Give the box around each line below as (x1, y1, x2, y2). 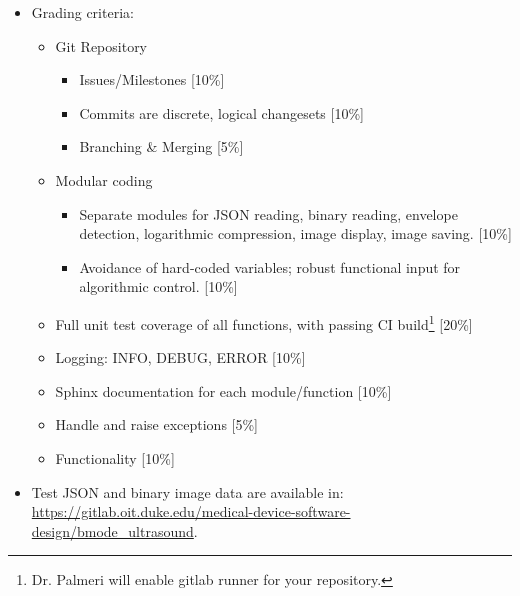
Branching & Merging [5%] (79, 136, 244, 157)
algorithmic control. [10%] (79, 276, 238, 297)
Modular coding (55, 169, 153, 190)
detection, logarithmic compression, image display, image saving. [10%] (79, 223, 512, 244)
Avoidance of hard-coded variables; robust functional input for (79, 256, 461, 277)
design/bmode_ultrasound (31, 520, 194, 541)
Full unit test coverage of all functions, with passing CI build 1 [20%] (55, 310, 473, 334)
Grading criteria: (31, 2, 134, 22)
